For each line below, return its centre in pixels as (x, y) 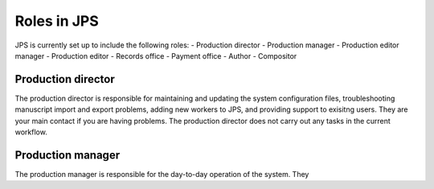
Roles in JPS (57, 21)
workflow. (31, 132)
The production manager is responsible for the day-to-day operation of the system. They (162, 174)
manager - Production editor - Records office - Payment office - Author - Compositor (156, 55)
